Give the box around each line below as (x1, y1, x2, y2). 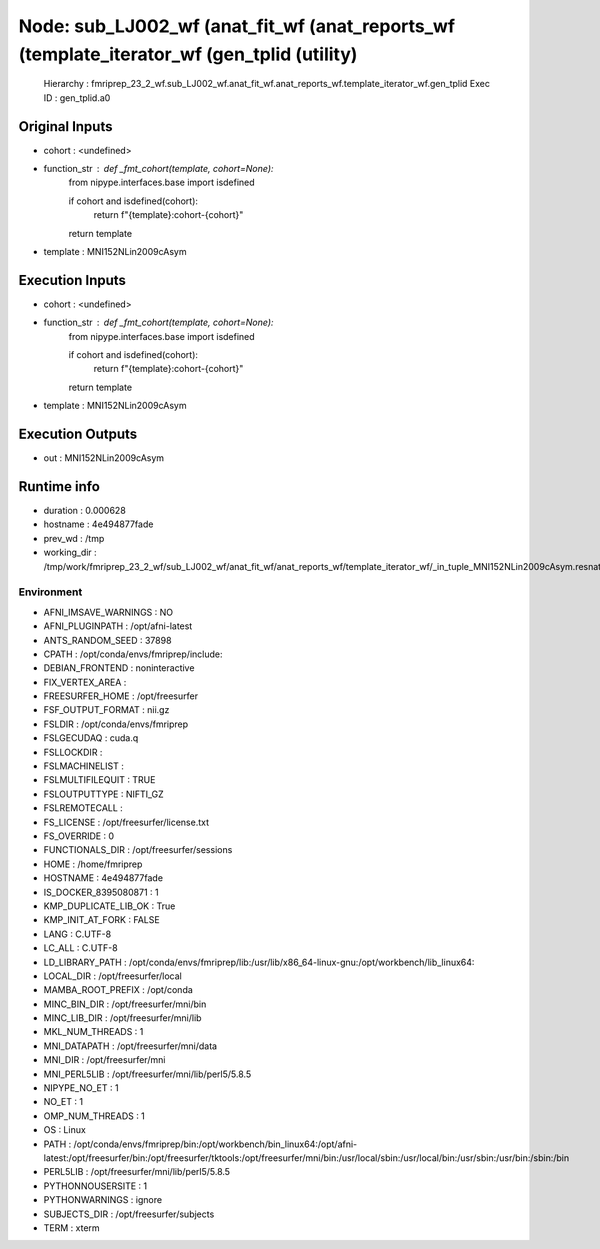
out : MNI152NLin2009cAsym (43, 452, 165, 464)
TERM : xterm (43, 1221, 100, 1234)
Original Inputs (18, 118, 113, 135)
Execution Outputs (18, 426, 138, 443)
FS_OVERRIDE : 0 (43, 830, 115, 842)
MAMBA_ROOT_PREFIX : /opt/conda (43, 984, 194, 996)
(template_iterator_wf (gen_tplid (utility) (18, 43, 358, 65)
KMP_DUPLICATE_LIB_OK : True (43, 900, 176, 912)
